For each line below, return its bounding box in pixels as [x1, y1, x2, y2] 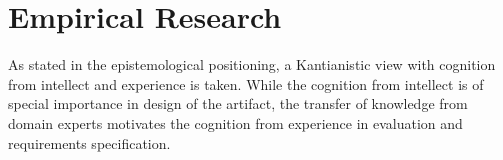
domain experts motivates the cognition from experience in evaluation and [8, 112, 463, 133]
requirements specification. [8, 132, 171, 153]
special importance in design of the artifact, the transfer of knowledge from [8, 93, 468, 114]
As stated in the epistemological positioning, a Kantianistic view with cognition [8, 54, 496, 75]
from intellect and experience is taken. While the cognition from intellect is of [8, 73, 484, 94]
